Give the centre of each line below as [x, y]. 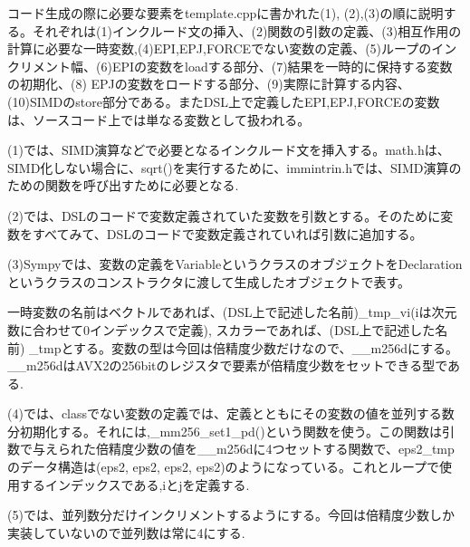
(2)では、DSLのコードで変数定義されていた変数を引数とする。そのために [224, 215]
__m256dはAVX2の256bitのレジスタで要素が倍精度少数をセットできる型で [228, 365]
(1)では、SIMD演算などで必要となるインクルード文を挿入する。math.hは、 [229, 150]
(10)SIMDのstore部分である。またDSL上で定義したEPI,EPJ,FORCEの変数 [224, 101]
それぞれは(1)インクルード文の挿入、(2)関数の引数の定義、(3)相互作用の [247, 30]
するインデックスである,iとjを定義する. [134, 484]
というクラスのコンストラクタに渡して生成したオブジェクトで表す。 [209, 281]
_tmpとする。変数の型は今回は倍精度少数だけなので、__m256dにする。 [244, 347]
